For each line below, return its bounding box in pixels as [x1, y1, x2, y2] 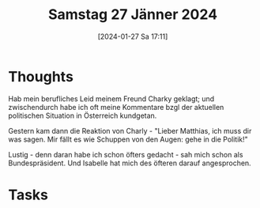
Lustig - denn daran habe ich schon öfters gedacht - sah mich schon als [8, 149, 243, 159]
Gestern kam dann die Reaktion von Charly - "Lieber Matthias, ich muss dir [8, 126, 252, 135]
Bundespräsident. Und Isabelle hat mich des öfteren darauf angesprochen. [8, 158, 251, 168]
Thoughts [8, 67, 73, 85]
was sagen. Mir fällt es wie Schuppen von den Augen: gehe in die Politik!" [8, 134, 249, 144]
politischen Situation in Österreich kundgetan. [8, 111, 157, 120]
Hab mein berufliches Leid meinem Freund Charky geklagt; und [8, 93, 215, 104]
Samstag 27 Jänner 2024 [47, 6, 218, 24]
